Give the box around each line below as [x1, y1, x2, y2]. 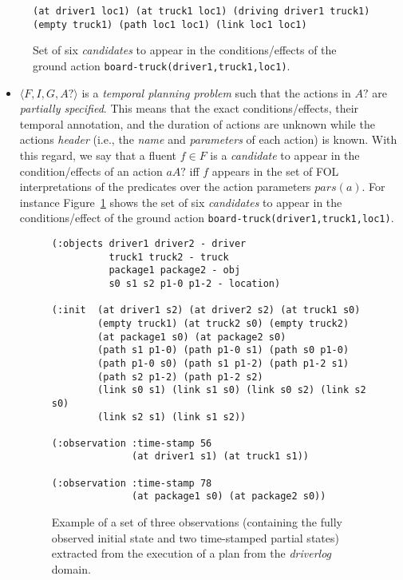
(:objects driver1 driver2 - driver [51, 237, 247, 249]
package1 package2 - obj [109, 264, 241, 276]
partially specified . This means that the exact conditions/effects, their [19, 100, 359, 117]
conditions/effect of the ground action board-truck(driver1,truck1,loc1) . [19, 209, 394, 226]
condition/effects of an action [19, 162, 163, 179]
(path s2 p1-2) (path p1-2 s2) [97, 371, 263, 383]
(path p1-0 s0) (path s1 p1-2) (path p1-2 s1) [97, 357, 350, 369]
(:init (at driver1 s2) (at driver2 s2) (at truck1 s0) [51, 304, 361, 316]
